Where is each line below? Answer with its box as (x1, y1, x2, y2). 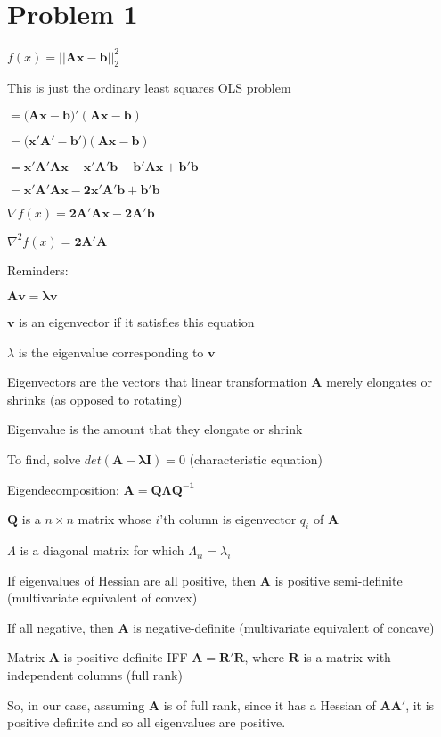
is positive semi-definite (274, 570, 403, 589)
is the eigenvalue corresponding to (18, 342, 204, 361)
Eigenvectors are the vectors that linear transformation (7, 373, 307, 391)
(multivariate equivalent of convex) (7, 588, 198, 607)
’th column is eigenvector (159, 510, 297, 528)
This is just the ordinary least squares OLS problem (7, 78, 291, 97)
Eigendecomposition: (7, 479, 119, 498)
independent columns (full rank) (7, 666, 183, 684)
